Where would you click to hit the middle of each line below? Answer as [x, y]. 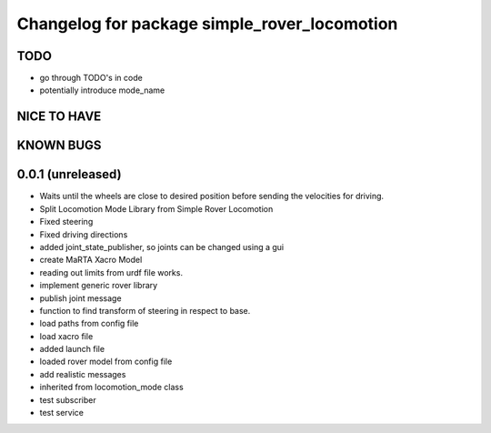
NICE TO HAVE [59, 117]
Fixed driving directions [84, 234]
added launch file [72, 349]
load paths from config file [89, 324]
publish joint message [80, 298]
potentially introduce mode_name [102, 90]
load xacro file [66, 336]
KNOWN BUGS [59, 146]
